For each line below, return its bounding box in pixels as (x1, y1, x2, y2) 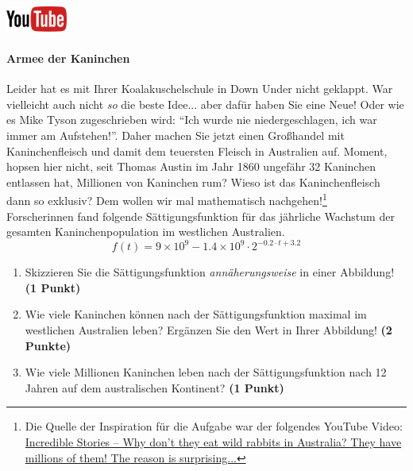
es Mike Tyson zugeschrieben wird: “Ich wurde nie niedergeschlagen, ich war (6, 111, 377, 128)
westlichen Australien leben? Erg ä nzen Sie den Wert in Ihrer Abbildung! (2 (25, 322, 392, 338)
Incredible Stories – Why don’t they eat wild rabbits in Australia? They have (25, 434, 402, 450)
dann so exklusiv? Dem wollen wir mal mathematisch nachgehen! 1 (6, 190, 327, 209)
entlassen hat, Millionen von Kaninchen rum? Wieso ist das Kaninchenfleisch (6, 173, 380, 190)
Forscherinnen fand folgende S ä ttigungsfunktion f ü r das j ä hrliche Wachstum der (6, 207, 395, 224)
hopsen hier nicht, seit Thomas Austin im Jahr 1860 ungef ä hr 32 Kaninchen (6, 158, 376, 175)
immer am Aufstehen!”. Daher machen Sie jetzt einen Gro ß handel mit (6, 126, 345, 143)
